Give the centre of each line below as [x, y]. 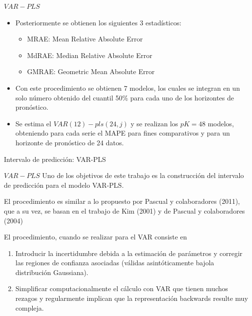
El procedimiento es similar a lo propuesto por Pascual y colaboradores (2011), [122, 201]
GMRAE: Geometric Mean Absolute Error [91, 71]
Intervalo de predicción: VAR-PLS [55, 159]
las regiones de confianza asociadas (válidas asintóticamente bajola [115, 263]
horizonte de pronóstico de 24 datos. [70, 142]
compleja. [30, 307]
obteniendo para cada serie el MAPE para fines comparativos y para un [123, 133]
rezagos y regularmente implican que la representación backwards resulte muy [132, 298]
